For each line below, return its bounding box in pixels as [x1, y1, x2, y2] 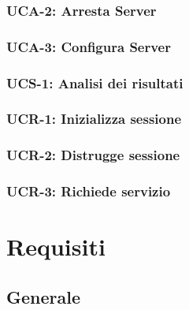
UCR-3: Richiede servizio [6, 181, 171, 201]
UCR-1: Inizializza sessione [6, 109, 182, 129]
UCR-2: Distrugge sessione [6, 145, 180, 165]
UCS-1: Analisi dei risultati [6, 73, 183, 92]
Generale [6, 284, 80, 308]
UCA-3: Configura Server [6, 36, 171, 56]
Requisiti [6, 230, 106, 263]
